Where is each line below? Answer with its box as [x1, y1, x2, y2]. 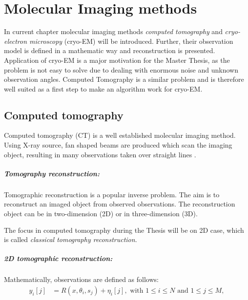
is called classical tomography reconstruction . [4, 234, 137, 244]
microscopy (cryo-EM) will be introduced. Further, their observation [29, 36, 233, 46]
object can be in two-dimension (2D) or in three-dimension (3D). [4, 208, 198, 219]
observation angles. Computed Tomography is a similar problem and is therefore [4, 74, 244, 84]
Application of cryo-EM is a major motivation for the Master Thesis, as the [4, 55, 230, 65]
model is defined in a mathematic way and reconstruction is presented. [4, 45, 215, 56]
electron [4, 36, 27, 46]
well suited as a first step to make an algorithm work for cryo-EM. [4, 83, 203, 94]
